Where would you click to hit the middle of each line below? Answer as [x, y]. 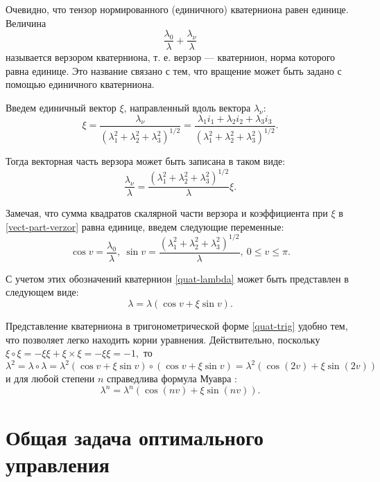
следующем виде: [42, 292]
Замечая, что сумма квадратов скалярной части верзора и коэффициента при [167, 213]
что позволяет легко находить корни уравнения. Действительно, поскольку [163, 339]
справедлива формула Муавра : [172, 378]
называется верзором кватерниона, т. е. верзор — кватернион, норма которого [171, 57]
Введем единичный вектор [61, 108]
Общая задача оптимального [135, 437]
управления [58, 464]
